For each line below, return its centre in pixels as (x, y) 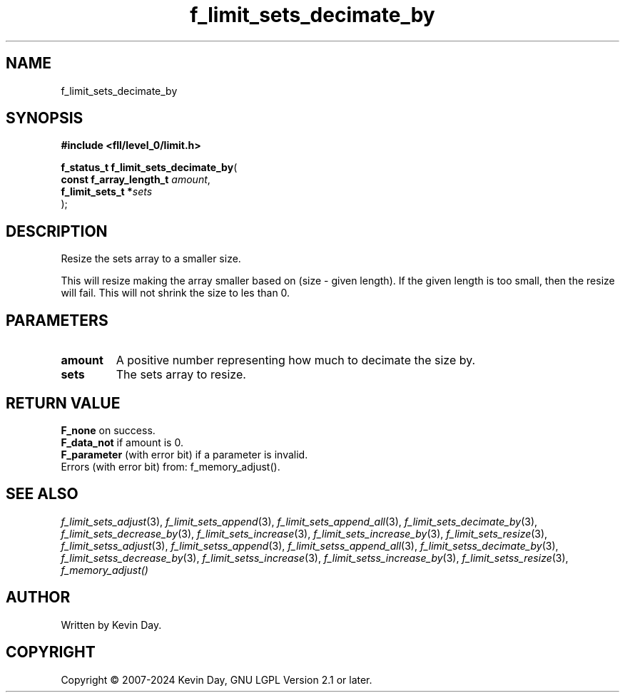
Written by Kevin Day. (111, 625)
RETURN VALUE (63, 403)
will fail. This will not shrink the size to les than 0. (176, 293)
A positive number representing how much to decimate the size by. (296, 360)
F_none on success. (108, 430)
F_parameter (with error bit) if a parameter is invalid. (184, 454)
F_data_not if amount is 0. (122, 442)
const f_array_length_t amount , (136, 180)
